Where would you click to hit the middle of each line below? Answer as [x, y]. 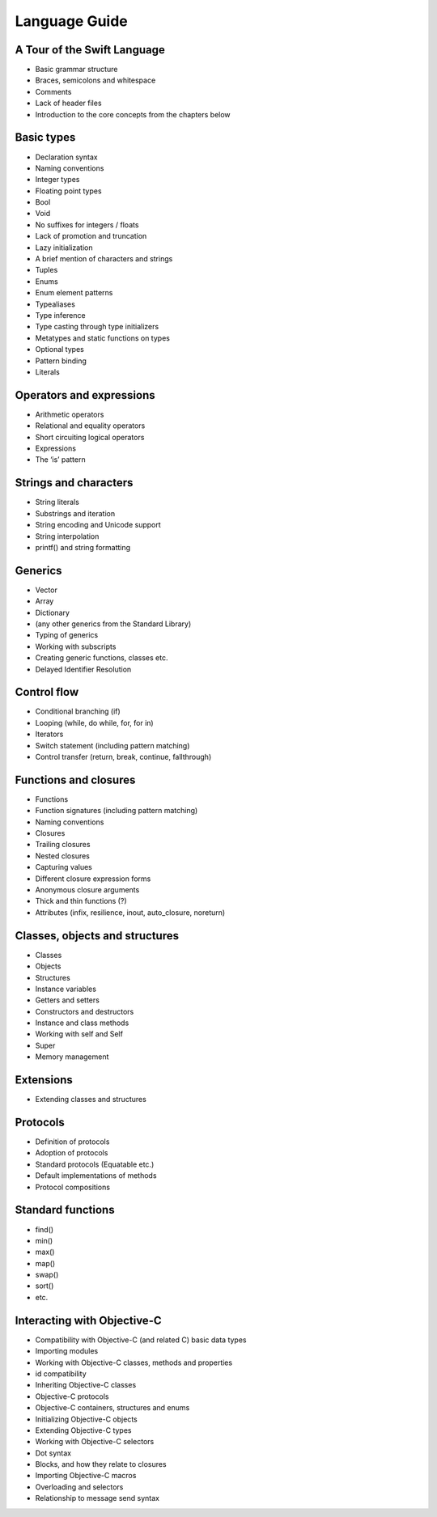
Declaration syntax [66, 157]
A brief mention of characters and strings [104, 259]
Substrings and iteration [75, 513]
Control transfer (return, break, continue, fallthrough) [123, 757]
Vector [47, 590]
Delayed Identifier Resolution [83, 669]
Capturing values [64, 867]
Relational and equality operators [90, 426]
